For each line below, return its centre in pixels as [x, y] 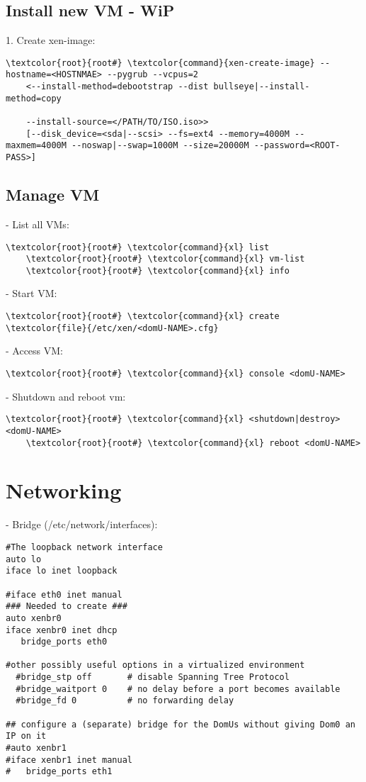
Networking [64, 490]
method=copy [34, 98]
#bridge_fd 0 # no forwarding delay [125, 701]
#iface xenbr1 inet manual [69, 760]
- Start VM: [32, 293]
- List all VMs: [38, 224]
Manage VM [53, 195]
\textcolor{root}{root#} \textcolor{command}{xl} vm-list [165, 259]
